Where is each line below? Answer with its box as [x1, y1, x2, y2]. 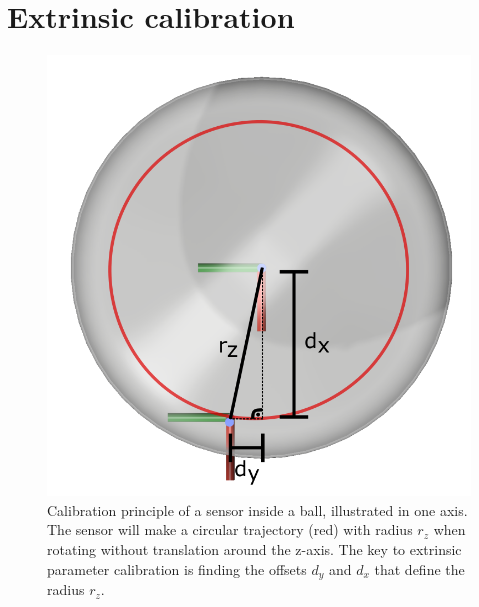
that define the [374, 558, 465, 579]
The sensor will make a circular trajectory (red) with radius [47, 519, 413, 540]
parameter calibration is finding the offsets [47, 558, 307, 579]
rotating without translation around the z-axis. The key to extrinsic [47, 539, 462, 560]
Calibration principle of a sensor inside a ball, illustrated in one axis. [47, 499, 468, 520]
